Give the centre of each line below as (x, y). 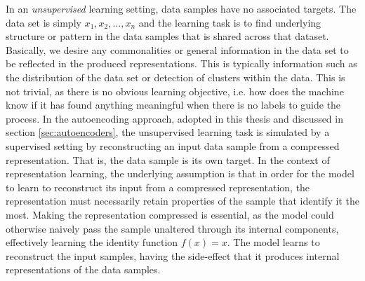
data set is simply (44, 22)
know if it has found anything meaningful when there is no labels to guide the (173, 105)
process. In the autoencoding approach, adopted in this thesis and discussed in (174, 118)
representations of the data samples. (83, 269)
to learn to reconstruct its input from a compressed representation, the (158, 187)
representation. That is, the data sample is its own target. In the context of (168, 159)
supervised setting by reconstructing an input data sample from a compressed (173, 145)
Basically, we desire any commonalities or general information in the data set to (177, 49)
